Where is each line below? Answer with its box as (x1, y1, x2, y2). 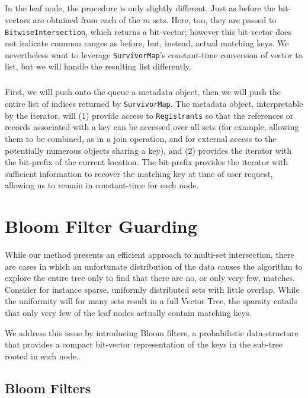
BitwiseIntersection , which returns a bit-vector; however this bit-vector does (5, 25, 292, 37)
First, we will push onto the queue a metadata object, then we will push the (5, 86, 281, 98)
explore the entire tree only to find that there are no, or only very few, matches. (5, 271, 295, 284)
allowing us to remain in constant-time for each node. (5, 179, 199, 191)
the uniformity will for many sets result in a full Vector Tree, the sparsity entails (5, 295, 297, 307)
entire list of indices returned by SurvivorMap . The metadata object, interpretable (5, 97, 303, 110)
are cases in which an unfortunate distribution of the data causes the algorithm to (5, 260, 303, 272)
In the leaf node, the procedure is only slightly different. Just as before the (5, 2, 275, 14)
